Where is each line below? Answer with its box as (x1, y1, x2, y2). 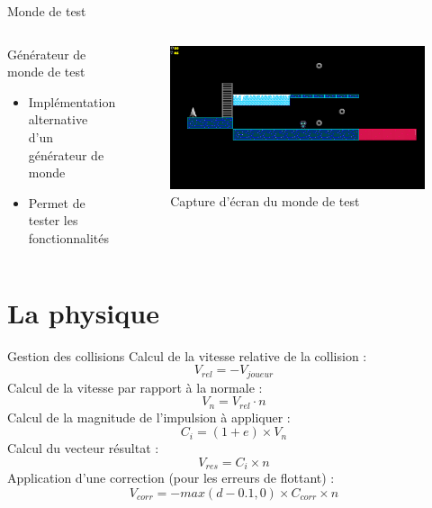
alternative (28, 110, 88, 129)
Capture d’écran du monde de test (170, 192, 360, 211)
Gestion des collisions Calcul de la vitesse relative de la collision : (7, 346, 367, 365)
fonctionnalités (28, 228, 109, 247)
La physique (7, 294, 159, 331)
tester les (28, 211, 78, 230)
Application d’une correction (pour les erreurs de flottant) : (7, 468, 335, 487)
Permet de (28, 193, 85, 212)
